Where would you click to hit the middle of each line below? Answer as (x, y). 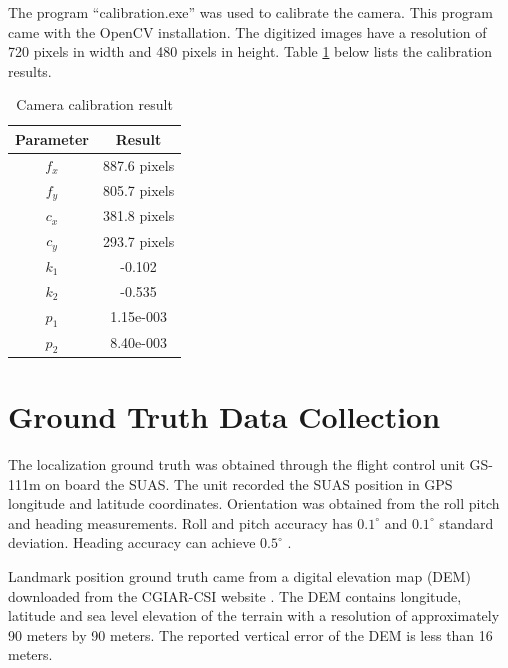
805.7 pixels (138, 190)
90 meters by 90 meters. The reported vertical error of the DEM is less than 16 (250, 634)
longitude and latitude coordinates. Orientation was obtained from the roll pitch (254, 503)
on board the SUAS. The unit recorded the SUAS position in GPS (249, 483)
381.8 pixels (138, 215)
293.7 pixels (138, 240)
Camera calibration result (94, 104)
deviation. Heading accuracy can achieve (132, 542)
